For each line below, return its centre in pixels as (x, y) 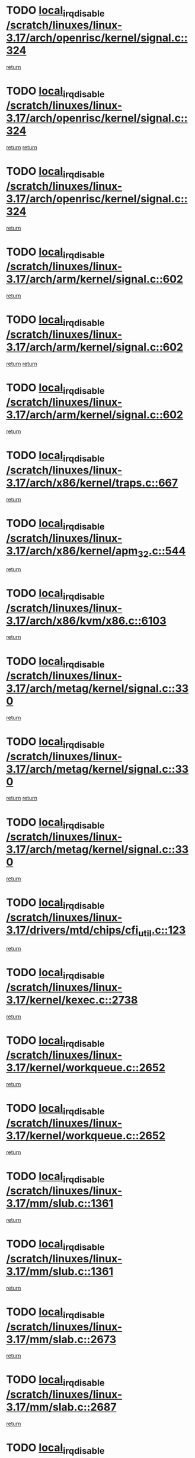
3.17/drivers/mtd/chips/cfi (72, 930)
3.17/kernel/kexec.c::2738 (72, 1000)
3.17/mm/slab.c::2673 (61, 1339)
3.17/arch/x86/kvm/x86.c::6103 (87, 621)
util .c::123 (162, 931)
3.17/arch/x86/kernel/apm (72, 551)
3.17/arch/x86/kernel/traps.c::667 (92, 483)
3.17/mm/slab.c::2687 (61, 1407)
